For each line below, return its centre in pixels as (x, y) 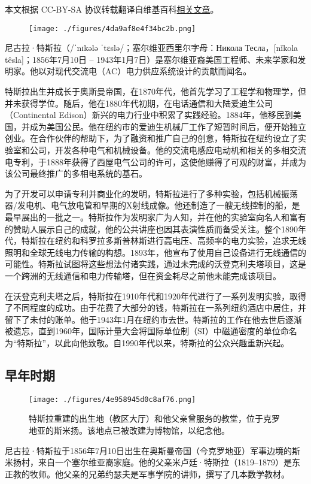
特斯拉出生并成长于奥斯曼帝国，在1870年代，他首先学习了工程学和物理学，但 (155, 91)
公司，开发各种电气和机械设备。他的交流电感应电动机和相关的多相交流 (168, 150)
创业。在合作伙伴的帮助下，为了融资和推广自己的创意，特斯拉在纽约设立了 (151, 138)
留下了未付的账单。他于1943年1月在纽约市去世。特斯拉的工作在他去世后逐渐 (153, 319)
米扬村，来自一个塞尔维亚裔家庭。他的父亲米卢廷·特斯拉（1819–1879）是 (148, 462)
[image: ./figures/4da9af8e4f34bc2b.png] (112, 28)
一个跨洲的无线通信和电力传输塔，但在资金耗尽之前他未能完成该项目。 (143, 275)
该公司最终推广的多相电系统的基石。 (76, 173)
